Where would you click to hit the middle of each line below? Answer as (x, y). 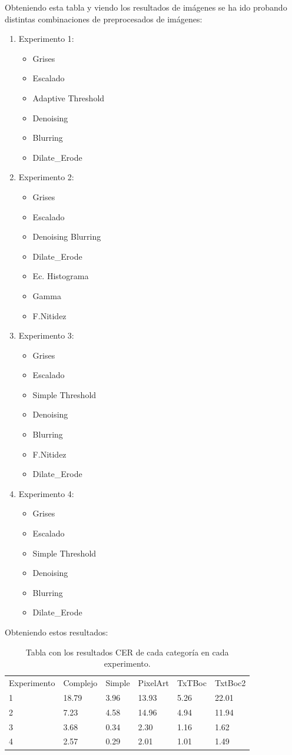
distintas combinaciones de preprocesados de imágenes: (104, 19)
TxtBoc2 (230, 683)
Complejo (80, 683)
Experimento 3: (46, 335)
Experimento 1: (46, 39)
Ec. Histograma (61, 276)
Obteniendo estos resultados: (57, 632)
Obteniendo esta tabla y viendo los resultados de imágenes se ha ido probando (146, 7)
